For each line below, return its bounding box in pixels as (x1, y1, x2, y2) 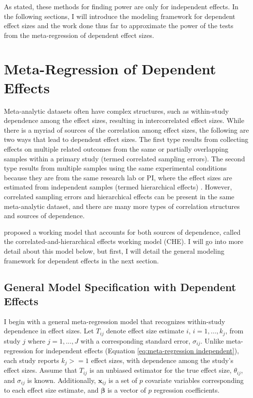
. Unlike (200, 335, 224, 346)
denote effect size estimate (106, 326, 184, 336)
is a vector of (107, 385, 146, 395)
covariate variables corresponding (145, 375, 244, 385)
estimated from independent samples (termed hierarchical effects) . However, (4, 182, 232, 192)
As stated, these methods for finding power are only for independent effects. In (4, 1, 238, 11)
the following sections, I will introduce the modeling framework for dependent (4, 11, 235, 21)
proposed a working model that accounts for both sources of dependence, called (4, 226, 241, 237)
